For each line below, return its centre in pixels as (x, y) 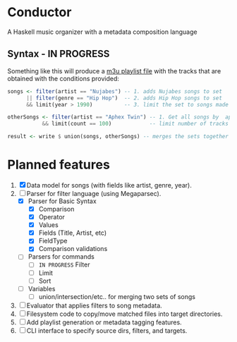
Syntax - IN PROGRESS (59, 54)
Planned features (59, 165)
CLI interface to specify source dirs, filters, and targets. (107, 330)
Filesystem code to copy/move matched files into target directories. (124, 314)
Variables (42, 288)
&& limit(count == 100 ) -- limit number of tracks (135, 124)
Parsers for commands (61, 257)
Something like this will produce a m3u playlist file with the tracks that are (114, 71)
